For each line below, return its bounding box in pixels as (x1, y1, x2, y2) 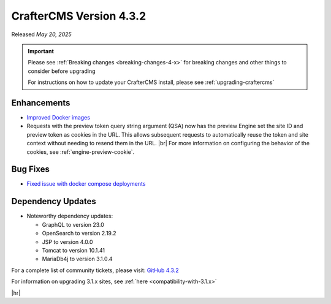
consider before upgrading (28, 67, 96, 75)
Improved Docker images (26, 114, 90, 121)
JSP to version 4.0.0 (42, 238, 93, 245)
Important (28, 47, 55, 55)
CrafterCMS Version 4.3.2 (11, 9, 146, 23)
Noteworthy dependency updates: (26, 212, 113, 220)
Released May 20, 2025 (11, 31, 72, 38)
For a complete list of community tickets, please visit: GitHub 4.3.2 (11, 267, 179, 274)
